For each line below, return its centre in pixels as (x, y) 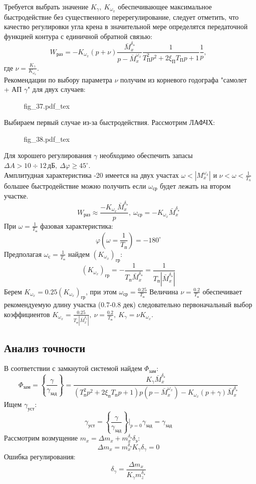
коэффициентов (27, 314)
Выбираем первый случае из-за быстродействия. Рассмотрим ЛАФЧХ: (109, 122)
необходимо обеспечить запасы (146, 155)
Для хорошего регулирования (48, 155)
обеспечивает (222, 291)
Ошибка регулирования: (40, 457)
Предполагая (23, 254)
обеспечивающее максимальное (165, 6)
